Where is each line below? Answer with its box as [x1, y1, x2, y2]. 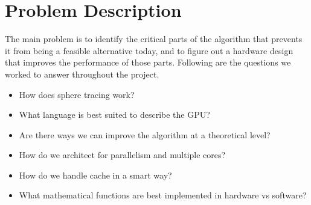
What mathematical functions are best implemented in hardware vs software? [19, 189, 307, 201]
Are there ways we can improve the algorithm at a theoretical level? [19, 128, 271, 141]
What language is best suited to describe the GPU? [19, 108, 210, 121]
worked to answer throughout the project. [5, 67, 159, 80]
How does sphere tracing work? [19, 88, 135, 100]
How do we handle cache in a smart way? [19, 168, 172, 181]
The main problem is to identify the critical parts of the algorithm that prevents [5, 32, 303, 45]
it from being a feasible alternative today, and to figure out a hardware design [5, 44, 293, 57]
